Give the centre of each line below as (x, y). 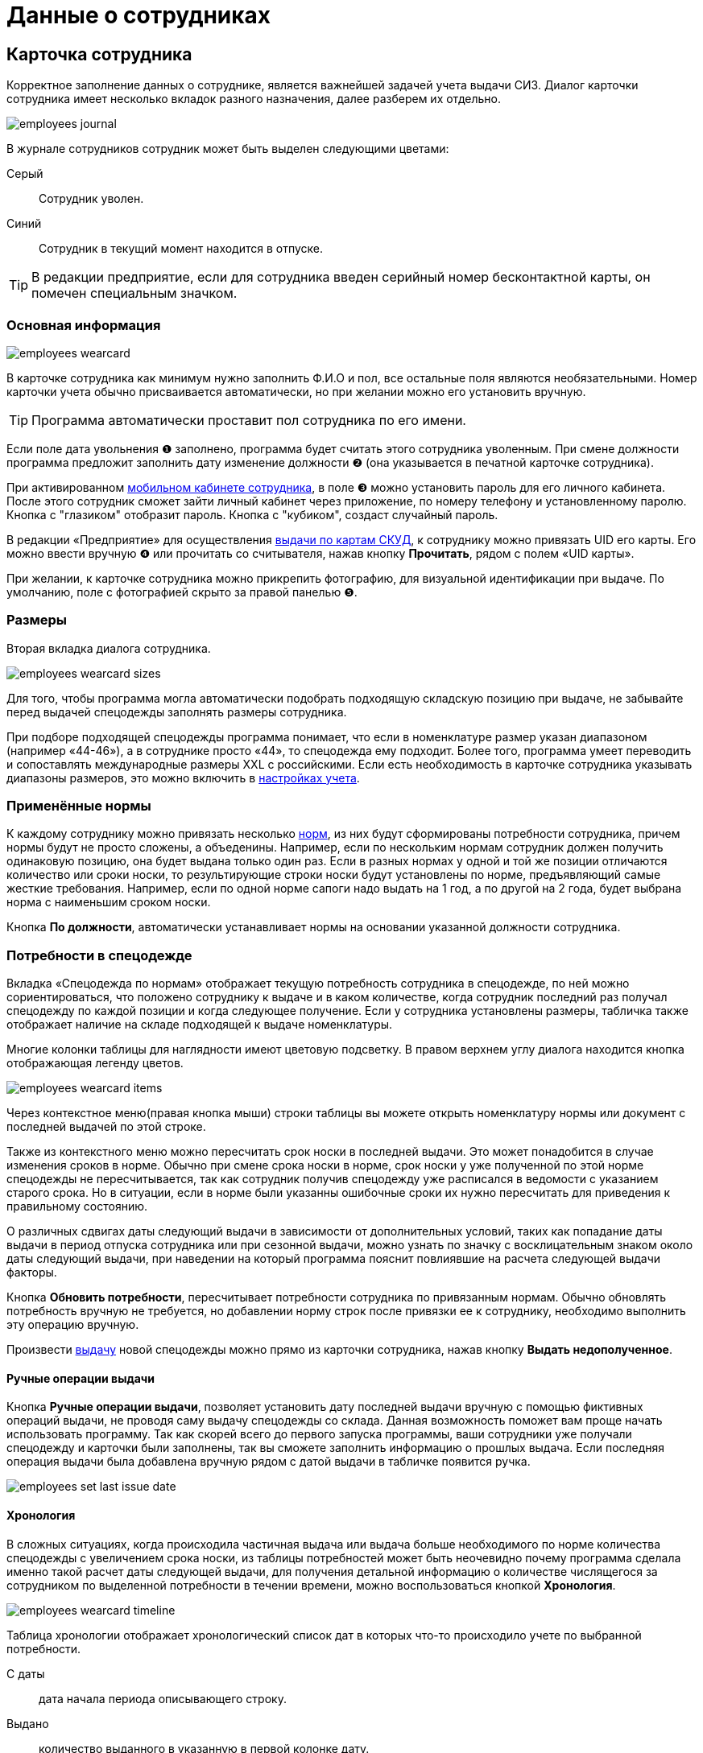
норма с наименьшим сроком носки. (109, 902)
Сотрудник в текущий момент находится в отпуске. (181, 249)
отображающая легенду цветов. (95, 1063)
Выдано (28, 1723)
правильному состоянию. (77, 1206)
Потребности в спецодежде (99, 955)
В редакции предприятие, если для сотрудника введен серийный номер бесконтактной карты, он (341, 277)
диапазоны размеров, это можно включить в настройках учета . (183, 778)
